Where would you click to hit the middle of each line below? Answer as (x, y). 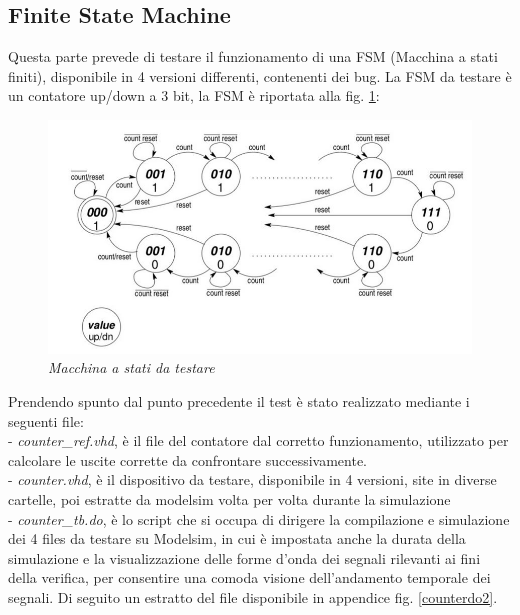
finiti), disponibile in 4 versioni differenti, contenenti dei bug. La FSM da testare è (260, 75)
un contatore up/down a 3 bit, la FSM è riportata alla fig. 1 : (194, 95)
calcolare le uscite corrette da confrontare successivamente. (187, 459)
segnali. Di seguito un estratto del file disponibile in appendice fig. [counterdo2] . (253, 596)
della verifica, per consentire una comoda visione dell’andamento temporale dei (249, 577)
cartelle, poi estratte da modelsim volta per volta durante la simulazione (229, 499)
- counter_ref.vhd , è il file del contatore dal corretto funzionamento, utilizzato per (258, 440)
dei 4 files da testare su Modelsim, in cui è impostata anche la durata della (237, 538)
